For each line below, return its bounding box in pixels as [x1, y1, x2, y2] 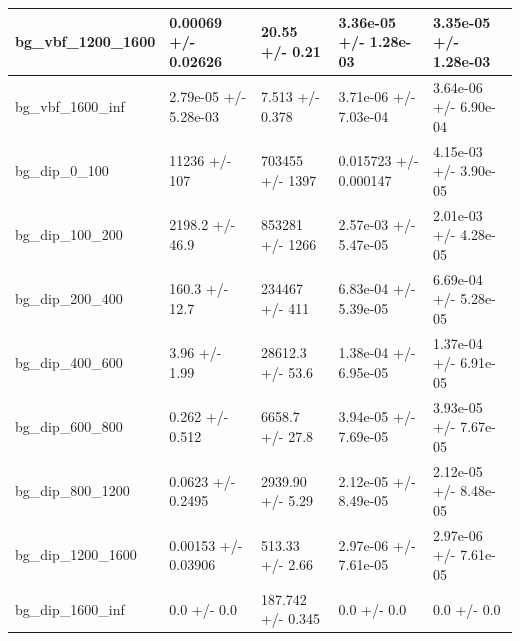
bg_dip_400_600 [15, 352, 123, 373]
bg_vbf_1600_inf [15, 96, 125, 117]
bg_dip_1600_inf [15, 598, 125, 619]
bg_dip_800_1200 [15, 480, 130, 501]
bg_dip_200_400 [15, 288, 123, 309]
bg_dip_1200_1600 [15, 544, 137, 565]
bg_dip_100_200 [15, 224, 123, 245]
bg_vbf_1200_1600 [15, 31, 156, 52]
